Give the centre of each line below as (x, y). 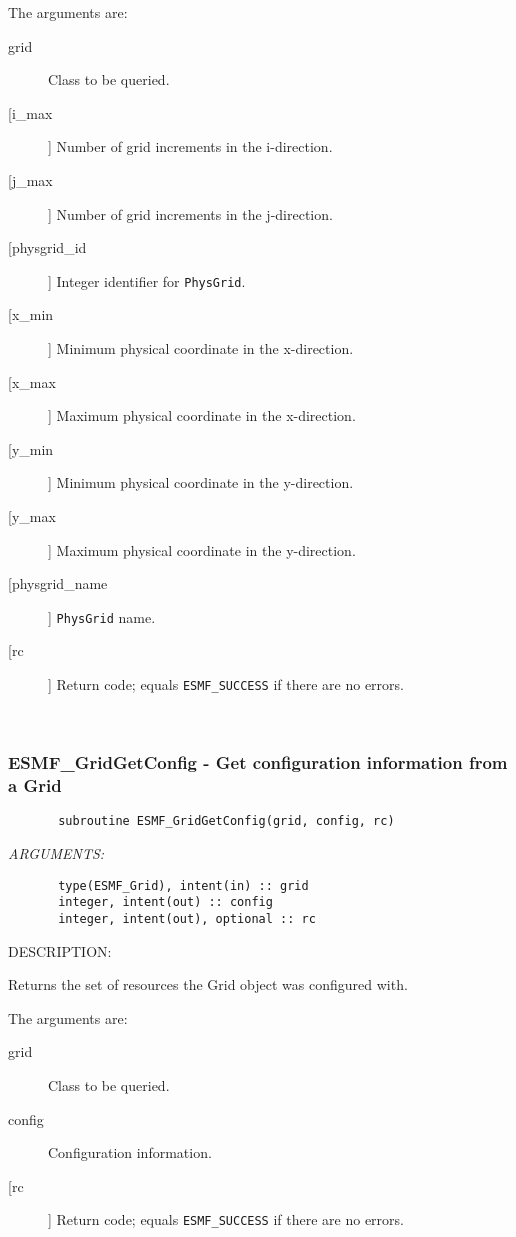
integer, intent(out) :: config (165, 902)
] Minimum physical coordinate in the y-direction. (201, 482)
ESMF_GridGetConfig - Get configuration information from (258, 762)
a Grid (35, 785)
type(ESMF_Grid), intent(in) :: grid (183, 885)
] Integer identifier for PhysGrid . (147, 280)
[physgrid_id (47, 247)
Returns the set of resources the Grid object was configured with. (208, 984)
